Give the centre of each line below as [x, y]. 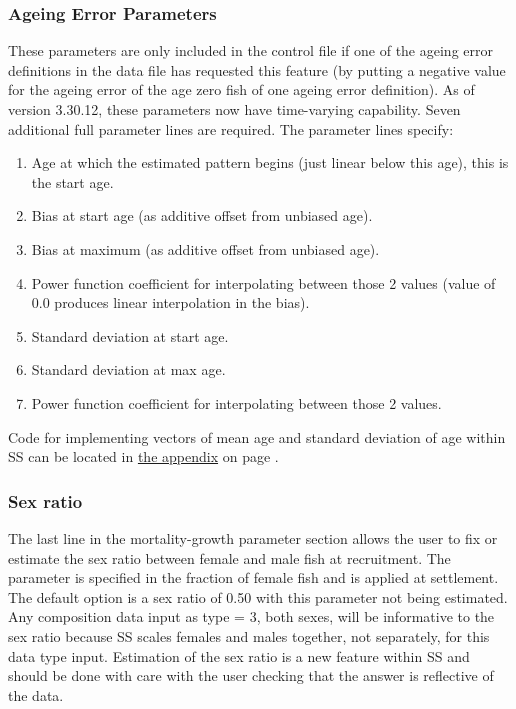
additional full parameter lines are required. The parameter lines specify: [231, 128]
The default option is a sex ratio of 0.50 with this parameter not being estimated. [258, 596]
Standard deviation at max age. [128, 369]
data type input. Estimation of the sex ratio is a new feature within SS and [239, 655]
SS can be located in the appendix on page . [143, 456]
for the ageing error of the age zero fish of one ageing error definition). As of [241, 89]
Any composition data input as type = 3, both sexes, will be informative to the [251, 616]
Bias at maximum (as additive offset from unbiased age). [205, 248]
